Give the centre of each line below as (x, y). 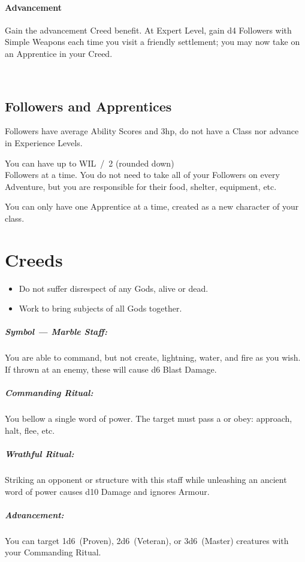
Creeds (34, 259)
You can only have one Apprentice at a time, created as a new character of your (152, 206)
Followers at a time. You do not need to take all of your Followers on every (142, 175)
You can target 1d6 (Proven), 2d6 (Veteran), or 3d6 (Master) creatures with (147, 540)
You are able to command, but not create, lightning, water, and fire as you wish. (153, 357)
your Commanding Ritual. (53, 552)
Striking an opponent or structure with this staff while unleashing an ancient (146, 479)
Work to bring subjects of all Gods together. (100, 308)
